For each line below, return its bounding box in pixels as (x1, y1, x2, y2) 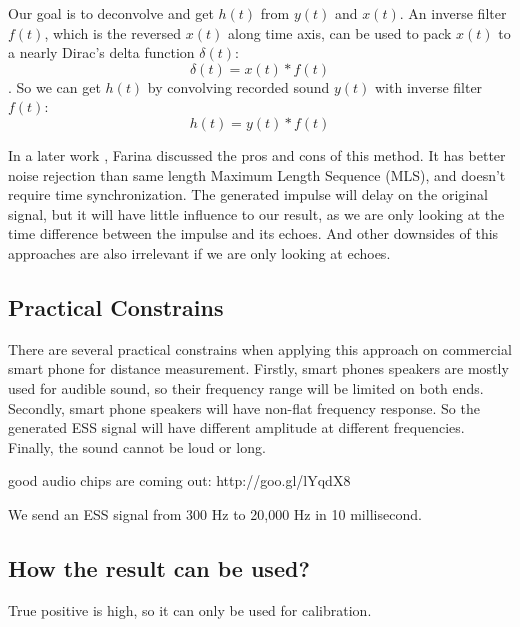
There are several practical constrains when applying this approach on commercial (8, 338, 512, 359)
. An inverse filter (399, 3, 507, 23)
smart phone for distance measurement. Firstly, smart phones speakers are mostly (8, 358, 509, 379)
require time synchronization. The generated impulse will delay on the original (8, 184, 488, 205)
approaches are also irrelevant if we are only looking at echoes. (8, 242, 391, 263)
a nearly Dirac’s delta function (8, 42, 195, 63)
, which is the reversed (44, 22, 182, 43)
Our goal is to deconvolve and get (8, 3, 214, 23)
